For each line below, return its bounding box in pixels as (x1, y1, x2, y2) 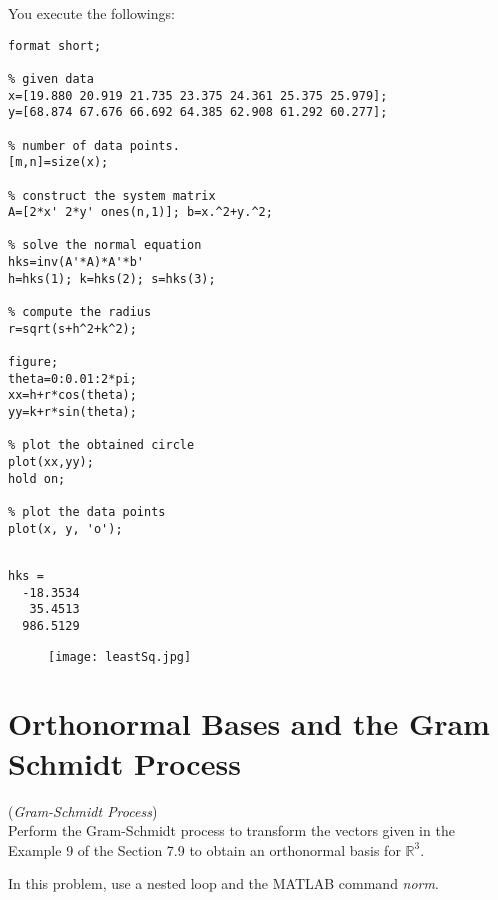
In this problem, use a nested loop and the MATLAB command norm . (8, 873, 439, 894)
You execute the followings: (8, 3, 175, 23)
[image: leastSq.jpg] (48, 649, 192, 664)
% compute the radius (8, 305, 152, 320)
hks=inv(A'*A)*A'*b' (8, 255, 145, 270)
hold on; (8, 471, 66, 486)
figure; (8, 355, 59, 370)
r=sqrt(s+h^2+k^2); (8, 321, 137, 336)
